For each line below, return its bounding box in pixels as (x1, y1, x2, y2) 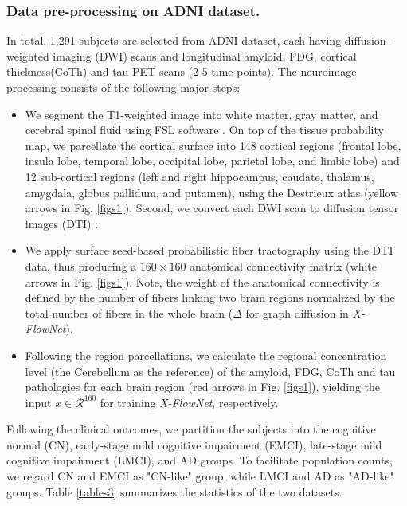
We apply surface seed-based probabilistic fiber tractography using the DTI (25, 242, 393, 259)
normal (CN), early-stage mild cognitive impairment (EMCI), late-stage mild (6, 436, 382, 453)
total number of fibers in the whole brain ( (25, 304, 233, 321)
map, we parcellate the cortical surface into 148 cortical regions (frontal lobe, (25, 136, 401, 153)
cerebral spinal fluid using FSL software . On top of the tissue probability (25, 121, 384, 138)
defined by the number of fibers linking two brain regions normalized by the (25, 289, 395, 306)
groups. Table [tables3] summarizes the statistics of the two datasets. (6, 483, 342, 500)
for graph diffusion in (245, 304, 349, 321)
